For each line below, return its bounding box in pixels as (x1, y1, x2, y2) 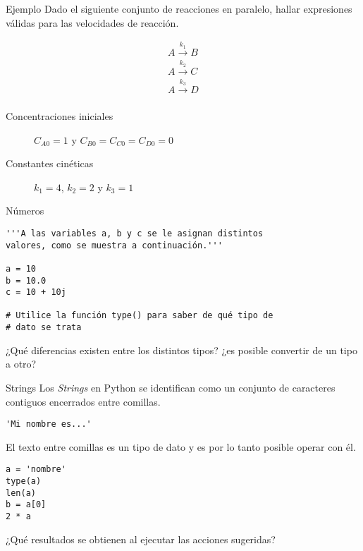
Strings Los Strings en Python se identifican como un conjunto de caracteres (6, 380, 336, 394)
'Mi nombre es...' (6, 419, 92, 430)
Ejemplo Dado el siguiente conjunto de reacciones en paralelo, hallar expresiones (6, 1, 352, 16)
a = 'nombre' (6, 464, 66, 475)
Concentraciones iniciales (6, 108, 113, 123)
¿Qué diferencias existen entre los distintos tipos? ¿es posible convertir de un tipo (6, 342, 357, 357)
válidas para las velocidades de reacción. (6, 15, 179, 30)
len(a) (6, 488, 36, 498)
